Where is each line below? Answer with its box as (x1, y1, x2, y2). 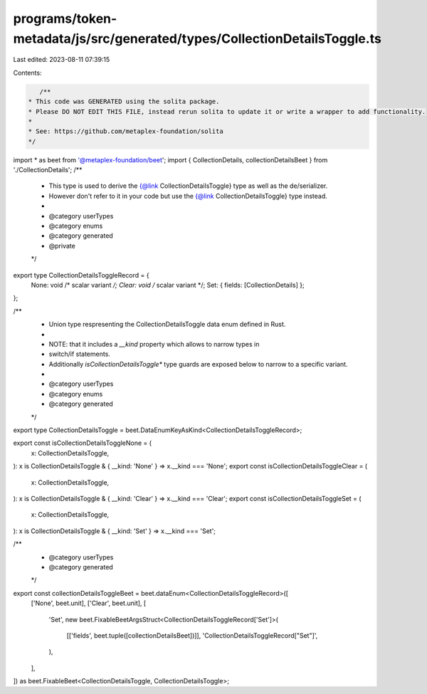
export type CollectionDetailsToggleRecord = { (13, 270, 149, 279)
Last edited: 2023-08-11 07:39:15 (13, 56, 110, 64)
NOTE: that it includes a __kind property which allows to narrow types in (48, 340, 260, 348)
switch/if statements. (48, 349, 110, 359)
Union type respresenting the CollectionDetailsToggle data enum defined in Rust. (48, 320, 286, 329)
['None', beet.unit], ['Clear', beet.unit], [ (31, 599, 147, 608)
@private (48, 241, 76, 250)
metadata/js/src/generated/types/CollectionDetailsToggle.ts (13, 31, 382, 46)
